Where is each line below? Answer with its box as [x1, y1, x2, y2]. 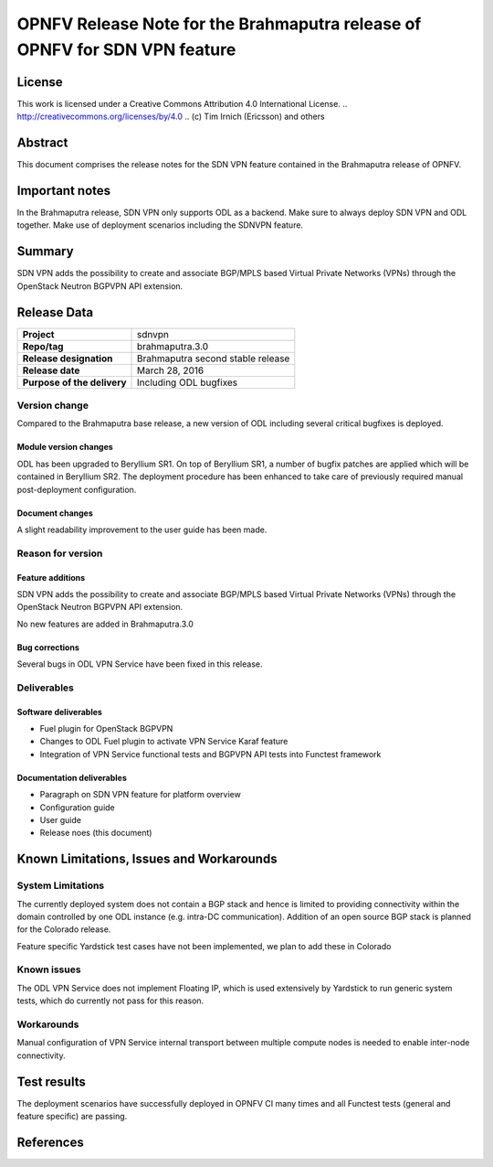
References [16, 1134, 84, 1150]
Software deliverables [16, 706, 102, 717]
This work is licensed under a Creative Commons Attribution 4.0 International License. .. [16, 98, 348, 109]
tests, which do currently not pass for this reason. [16, 995, 205, 1006]
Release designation [22, 352, 113, 365]
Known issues [16, 963, 81, 976]
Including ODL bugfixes [137, 376, 238, 389]
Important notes [16, 183, 111, 198]
